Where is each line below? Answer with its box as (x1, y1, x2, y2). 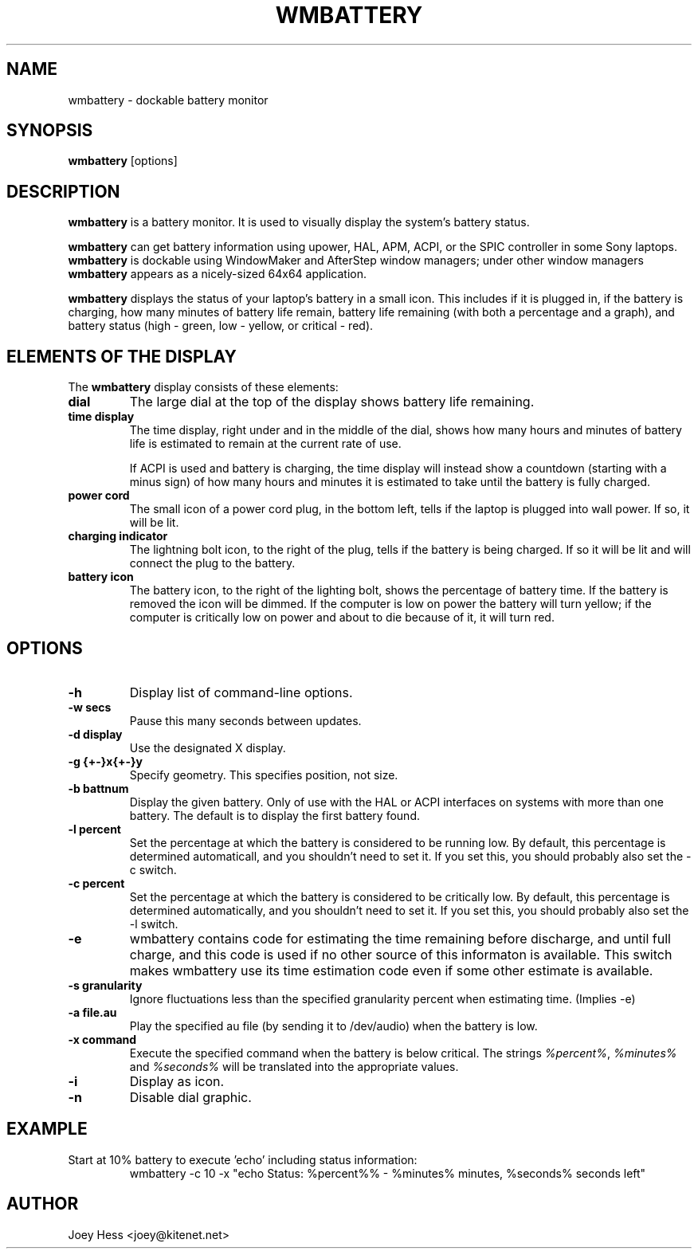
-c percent (68, 876, 125, 890)
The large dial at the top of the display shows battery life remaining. (129, 394, 535, 410)
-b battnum (68, 781, 129, 795)
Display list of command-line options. (129, 684, 353, 700)
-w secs (68, 700, 112, 714)
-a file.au (68, 1005, 117, 1019)
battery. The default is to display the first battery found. (129, 808, 420, 822)
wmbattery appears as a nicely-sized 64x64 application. (68, 267, 367, 281)
